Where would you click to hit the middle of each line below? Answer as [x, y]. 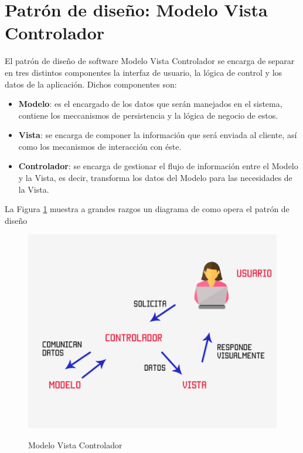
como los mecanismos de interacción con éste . [100, 146]
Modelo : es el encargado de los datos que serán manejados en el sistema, [150, 104]
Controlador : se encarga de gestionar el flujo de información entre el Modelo [158, 166]
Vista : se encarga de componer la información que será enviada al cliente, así [158, 135]
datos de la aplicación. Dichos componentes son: [91, 84]
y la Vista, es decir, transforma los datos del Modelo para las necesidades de [155, 178]
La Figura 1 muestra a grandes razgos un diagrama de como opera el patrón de [147, 209]
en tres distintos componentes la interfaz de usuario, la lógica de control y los [144, 72]
